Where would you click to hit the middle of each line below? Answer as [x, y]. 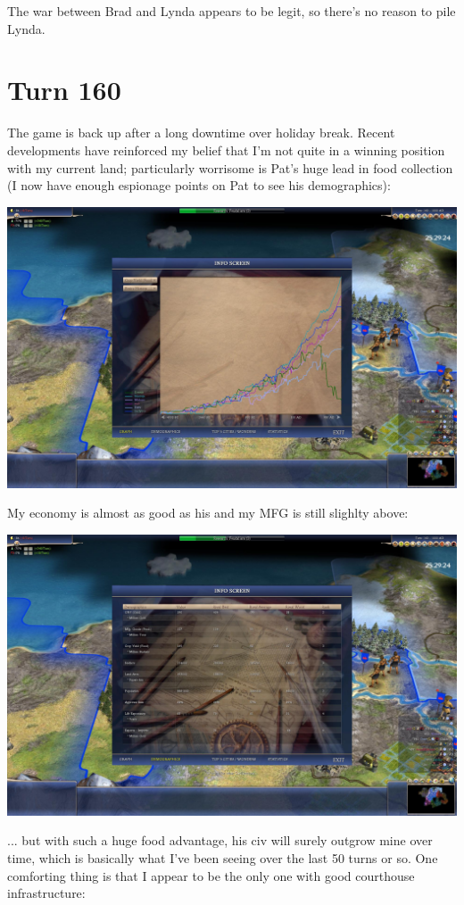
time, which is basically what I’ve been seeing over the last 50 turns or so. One [223, 858]
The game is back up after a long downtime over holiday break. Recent [201, 133]
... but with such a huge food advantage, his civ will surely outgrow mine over [220, 840]
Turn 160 [64, 90]
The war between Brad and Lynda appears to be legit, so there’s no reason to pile [232, 11]
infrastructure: [46, 893]
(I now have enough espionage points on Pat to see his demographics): [199, 185]
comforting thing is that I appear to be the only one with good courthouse [211, 875]
